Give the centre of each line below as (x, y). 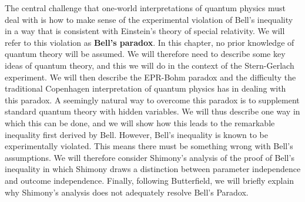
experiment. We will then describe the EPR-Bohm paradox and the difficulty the (150, 77)
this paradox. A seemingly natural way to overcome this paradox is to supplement (152, 100)
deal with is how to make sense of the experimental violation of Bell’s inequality (149, 19)
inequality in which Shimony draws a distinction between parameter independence (153, 169)
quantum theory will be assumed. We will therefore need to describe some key (145, 54)
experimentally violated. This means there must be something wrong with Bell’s (149, 146)
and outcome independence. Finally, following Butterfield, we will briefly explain (150, 180)
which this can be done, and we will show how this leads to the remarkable (140, 122)
